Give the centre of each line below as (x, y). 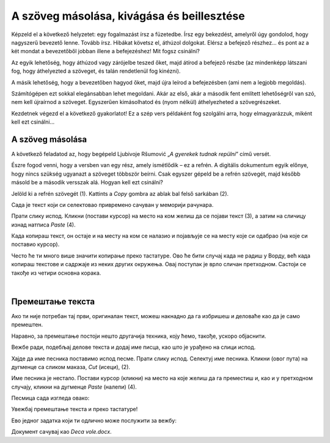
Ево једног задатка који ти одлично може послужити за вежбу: (94, 420)
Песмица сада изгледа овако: (50, 398)
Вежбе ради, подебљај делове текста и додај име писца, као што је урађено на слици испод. (134, 347)
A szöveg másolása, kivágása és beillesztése (128, 16)
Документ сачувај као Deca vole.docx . (62, 432)
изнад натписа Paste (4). (43, 225)
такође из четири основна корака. (56, 273)
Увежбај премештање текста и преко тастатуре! (75, 409)
